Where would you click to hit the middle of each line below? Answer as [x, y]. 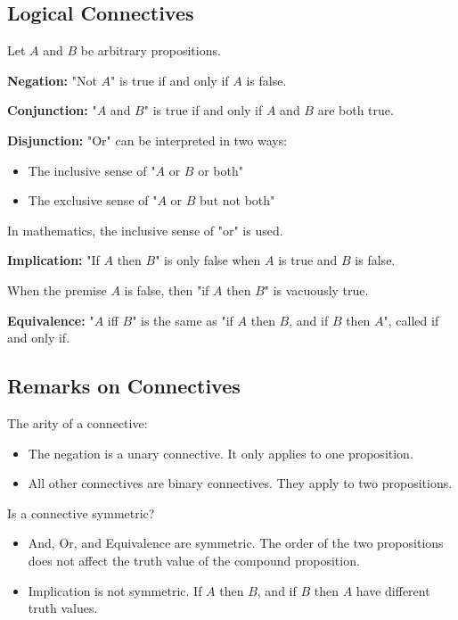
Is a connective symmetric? [81, 513]
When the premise [57, 289]
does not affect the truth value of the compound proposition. [194, 560]
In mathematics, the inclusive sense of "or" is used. [145, 230]
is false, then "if [167, 289]
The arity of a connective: [78, 422]
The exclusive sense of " [93, 200]
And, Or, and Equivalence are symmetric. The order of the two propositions [236, 543]
